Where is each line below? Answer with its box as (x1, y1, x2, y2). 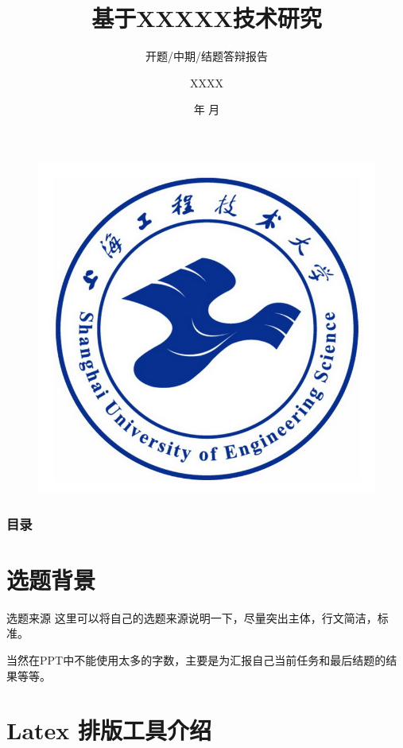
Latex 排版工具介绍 (6, 714, 212, 746)
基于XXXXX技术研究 (91, 2, 322, 34)
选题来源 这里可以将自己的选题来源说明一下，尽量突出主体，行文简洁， (6, 609, 378, 626)
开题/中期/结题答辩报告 (145, 48, 268, 64)
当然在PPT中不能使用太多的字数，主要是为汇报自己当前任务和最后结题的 (6, 652, 386, 668)
